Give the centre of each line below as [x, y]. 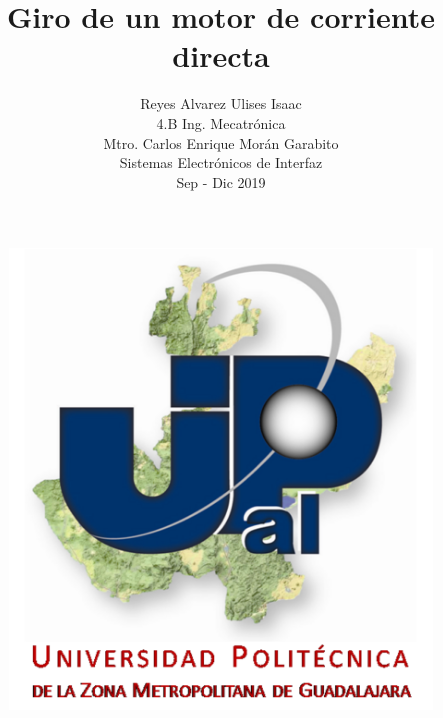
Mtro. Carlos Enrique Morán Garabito [221, 142]
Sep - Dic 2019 [221, 181]
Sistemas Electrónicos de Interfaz [221, 162]
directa [221, 55]
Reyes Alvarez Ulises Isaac [221, 103]
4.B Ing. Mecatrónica [221, 122]
